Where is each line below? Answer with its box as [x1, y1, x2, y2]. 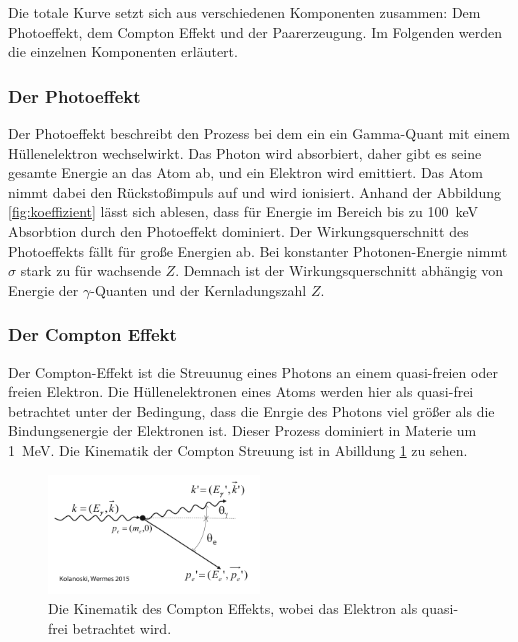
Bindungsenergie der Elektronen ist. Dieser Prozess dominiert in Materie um [8, 420, 477, 441]
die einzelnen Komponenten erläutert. [8, 41, 238, 62]
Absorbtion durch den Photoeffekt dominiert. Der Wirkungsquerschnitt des [8, 220, 469, 241]
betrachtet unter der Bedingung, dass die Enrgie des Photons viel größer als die [8, 400, 495, 421]
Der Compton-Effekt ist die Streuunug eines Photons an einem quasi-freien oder [8, 361, 498, 382]
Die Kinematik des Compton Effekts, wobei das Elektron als [48, 597, 418, 618]
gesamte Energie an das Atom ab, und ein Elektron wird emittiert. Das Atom [8, 162, 484, 183]
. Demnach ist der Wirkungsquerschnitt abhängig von [175, 260, 504, 281]
